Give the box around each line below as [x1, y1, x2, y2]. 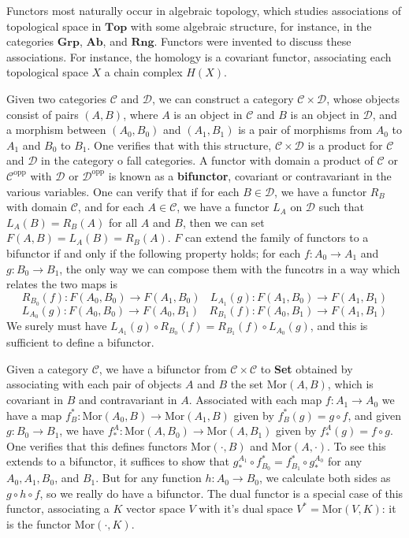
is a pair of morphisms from [238, 121, 373, 138]
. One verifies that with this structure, [87, 136, 272, 153]
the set [230, 376, 263, 392]
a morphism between [6, 121, 106, 138]
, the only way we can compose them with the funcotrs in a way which [59, 260, 400, 276]
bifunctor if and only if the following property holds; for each [6, 244, 301, 261]
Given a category [6, 360, 88, 377]
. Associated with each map [188, 391, 322, 408]
